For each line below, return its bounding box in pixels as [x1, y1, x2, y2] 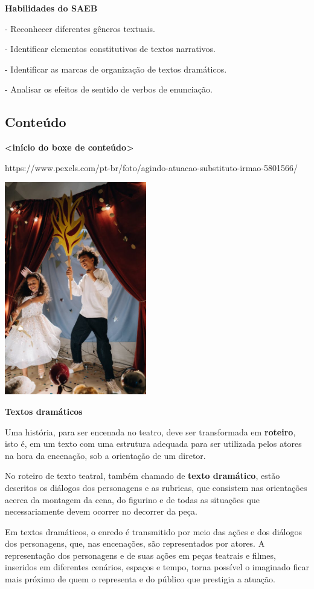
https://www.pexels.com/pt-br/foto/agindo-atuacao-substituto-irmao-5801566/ [5, 161, 298, 174]
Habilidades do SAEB [5, 2, 98, 14]
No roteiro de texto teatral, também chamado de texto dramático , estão [5, 469, 280, 482]
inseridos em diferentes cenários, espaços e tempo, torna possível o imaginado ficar [5, 561, 309, 573]
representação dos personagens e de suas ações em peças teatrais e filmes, [5, 548, 276, 561]
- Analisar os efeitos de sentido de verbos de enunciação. [5, 83, 213, 96]
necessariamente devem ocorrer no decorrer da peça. [5, 505, 197, 518]
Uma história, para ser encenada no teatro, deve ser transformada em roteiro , [5, 425, 296, 438]
